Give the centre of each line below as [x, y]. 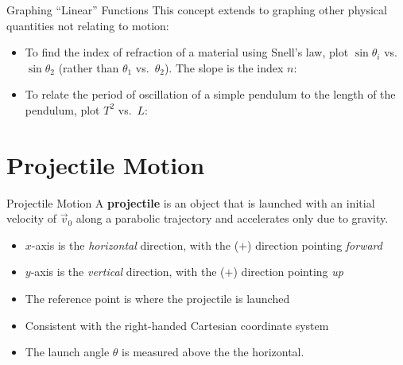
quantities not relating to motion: [88, 25]
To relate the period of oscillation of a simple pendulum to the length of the [210, 94]
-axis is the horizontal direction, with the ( [135, 245]
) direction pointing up [288, 272]
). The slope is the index [224, 67]
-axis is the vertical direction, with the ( [128, 272]
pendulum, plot [62, 109]
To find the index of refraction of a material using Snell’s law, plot [187, 52]
